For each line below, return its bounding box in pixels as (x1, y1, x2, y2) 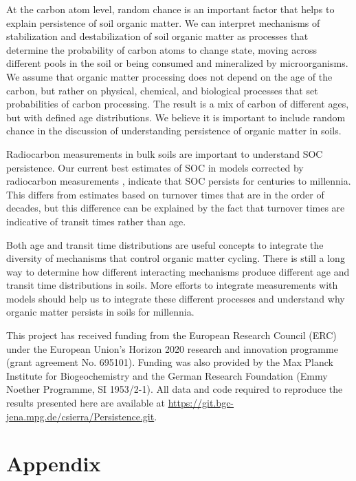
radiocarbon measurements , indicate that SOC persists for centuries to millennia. (6, 174, 351, 188)
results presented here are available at (6, 396, 165, 410)
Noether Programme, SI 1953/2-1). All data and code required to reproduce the (6, 382, 343, 396)
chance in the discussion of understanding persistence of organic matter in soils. (6, 123, 342, 138)
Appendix (6, 449, 101, 478)
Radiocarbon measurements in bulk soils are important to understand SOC (6, 146, 323, 161)
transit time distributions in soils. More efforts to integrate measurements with (6, 278, 338, 292)
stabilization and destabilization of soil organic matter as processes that (6, 29, 309, 43)
